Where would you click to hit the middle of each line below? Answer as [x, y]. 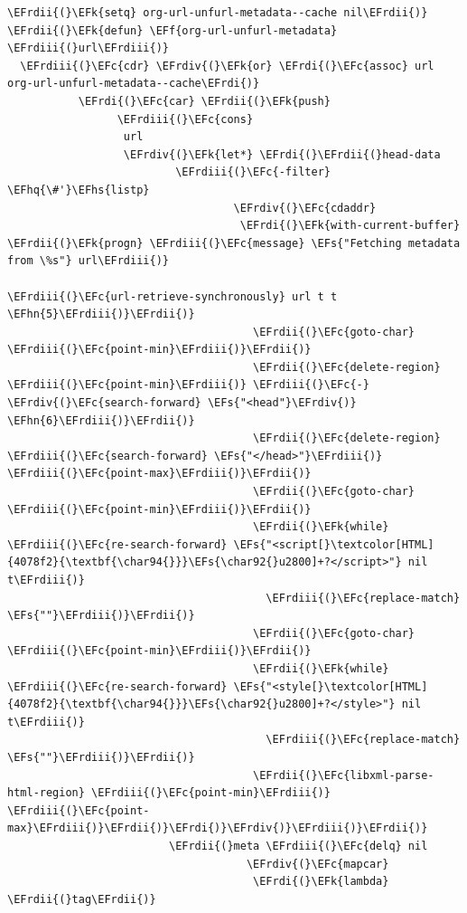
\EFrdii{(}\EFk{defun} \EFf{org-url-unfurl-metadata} [173, 30]
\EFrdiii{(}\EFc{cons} [185, 119]
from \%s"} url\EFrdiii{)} [88, 261]
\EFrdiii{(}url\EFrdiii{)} [88, 48]
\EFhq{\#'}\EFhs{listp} [79, 190]
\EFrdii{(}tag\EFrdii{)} [82, 899]
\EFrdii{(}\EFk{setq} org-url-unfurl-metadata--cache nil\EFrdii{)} [218, 13]
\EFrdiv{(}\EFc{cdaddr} [305, 208]
